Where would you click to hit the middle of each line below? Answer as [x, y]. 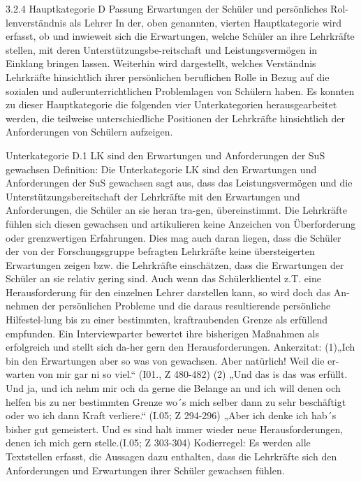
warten [20, 374]
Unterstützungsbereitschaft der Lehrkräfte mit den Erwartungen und [153, 196]
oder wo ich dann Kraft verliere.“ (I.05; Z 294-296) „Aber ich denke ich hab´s [171, 415]
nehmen [22, 306]
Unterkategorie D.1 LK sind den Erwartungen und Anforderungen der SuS [165, 155]
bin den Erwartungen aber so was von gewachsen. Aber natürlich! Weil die [165, 360]
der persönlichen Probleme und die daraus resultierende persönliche [186, 306]
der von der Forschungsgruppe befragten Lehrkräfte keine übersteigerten [160, 251]
